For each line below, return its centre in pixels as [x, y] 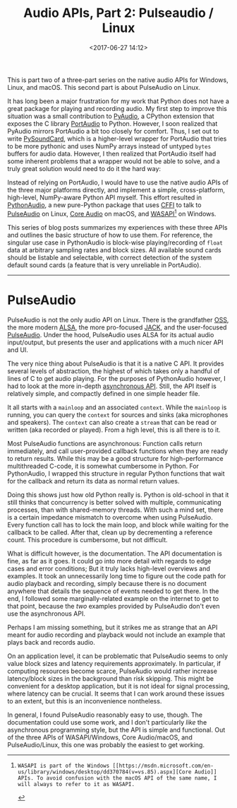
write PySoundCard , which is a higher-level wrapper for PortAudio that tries [117, 139]
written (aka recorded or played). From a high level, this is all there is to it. [114, 430]
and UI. [18, 350]
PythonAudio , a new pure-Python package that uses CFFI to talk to [104, 205]
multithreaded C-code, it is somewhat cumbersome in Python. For [103, 466]
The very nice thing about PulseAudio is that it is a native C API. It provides [116, 363]
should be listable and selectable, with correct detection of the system [110, 257]
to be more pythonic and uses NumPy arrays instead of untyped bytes [109, 146]
